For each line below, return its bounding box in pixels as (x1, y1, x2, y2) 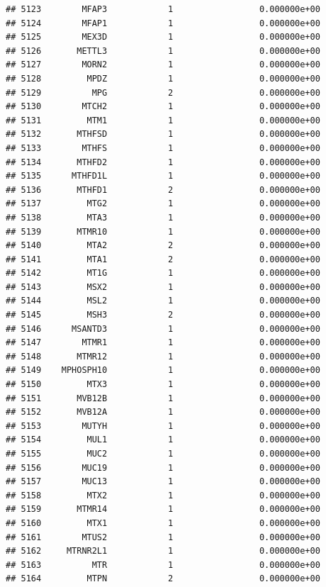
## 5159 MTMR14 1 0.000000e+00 (6, 504, 320, 515)
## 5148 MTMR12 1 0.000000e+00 (6, 351, 320, 362)
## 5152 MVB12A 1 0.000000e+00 (6, 407, 320, 418)
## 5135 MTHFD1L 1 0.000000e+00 (6, 171, 320, 181)
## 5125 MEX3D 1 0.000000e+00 (6, 32, 320, 43)
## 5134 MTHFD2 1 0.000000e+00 (6, 157, 320, 167)
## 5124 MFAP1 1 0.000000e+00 (6, 18, 320, 28)
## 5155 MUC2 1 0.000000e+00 (6, 449, 320, 459)
